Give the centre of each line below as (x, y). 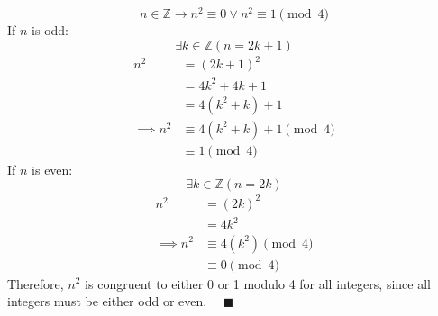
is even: (52, 169)
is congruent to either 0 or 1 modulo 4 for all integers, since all (258, 283)
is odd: (50, 30)
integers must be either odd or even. (107, 301)
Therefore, (36, 283)
